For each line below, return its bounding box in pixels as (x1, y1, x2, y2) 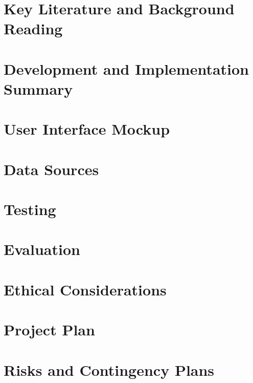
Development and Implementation (4, 58, 249, 79)
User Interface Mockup (4, 118, 170, 139)
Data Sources (4, 158, 99, 179)
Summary (4, 78, 73, 99)
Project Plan (4, 319, 95, 340)
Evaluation (4, 239, 80, 260)
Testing (4, 199, 56, 220)
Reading (4, 18, 63, 39)
